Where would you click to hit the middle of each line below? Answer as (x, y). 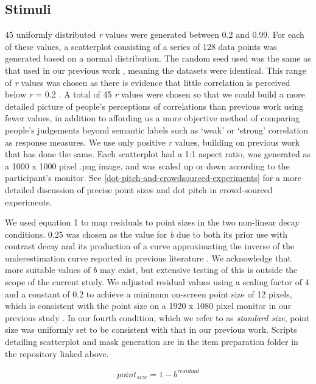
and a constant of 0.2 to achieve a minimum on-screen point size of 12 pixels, (149, 293)
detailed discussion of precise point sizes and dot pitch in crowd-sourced (139, 189)
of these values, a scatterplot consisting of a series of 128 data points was (141, 46)
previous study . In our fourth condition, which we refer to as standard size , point (157, 317)
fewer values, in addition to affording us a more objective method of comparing (153, 118)
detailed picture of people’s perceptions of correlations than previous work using (154, 106)
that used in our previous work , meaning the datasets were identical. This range (156, 70)
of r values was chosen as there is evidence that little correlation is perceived (148, 82)
